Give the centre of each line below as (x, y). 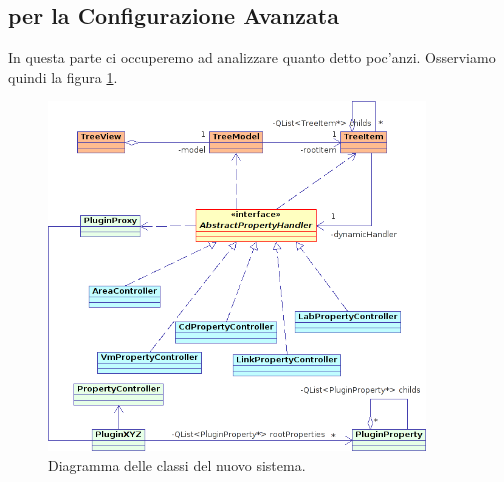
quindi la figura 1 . (63, 76)
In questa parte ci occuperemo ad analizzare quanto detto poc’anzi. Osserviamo (252, 57)
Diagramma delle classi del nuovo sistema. (177, 464)
